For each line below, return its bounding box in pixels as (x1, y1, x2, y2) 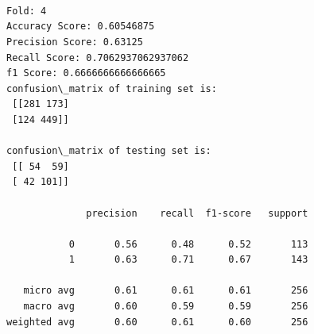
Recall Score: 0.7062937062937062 (6, 52, 189, 63)
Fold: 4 (6, 5, 47, 17)
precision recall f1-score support (86, 207, 308, 219)
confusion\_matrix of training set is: (6, 83, 217, 94)
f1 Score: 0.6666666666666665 (6, 67, 166, 79)
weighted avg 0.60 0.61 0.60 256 (6, 316, 308, 328)
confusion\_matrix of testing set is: (6, 145, 211, 157)
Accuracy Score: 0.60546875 (6, 21, 155, 33)
